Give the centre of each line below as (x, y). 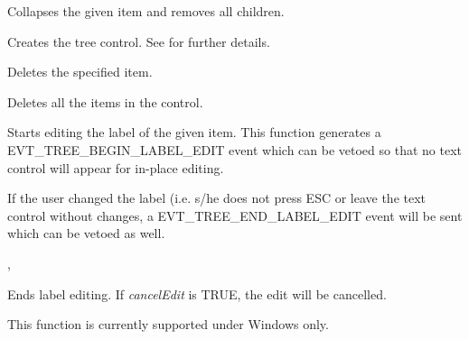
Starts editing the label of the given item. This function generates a (194, 132)
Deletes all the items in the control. (105, 101)
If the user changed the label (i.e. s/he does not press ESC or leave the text (217, 198)
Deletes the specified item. (80, 72)
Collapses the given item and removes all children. (146, 11)
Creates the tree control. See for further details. (139, 41)
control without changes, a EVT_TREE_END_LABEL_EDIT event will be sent (235, 215)
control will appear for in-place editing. (116, 167)
